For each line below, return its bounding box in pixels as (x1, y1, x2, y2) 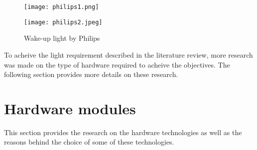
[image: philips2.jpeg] (24, 18, 103, 26)
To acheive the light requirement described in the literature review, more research (4, 49, 253, 60)
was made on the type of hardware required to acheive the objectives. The (4, 59, 230, 70)
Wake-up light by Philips (24, 33, 100, 43)
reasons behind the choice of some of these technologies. (4, 137, 174, 147)
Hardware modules (4, 98, 136, 118)
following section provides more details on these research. (4, 69, 178, 79)
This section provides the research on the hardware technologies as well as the (4, 127, 242, 137)
